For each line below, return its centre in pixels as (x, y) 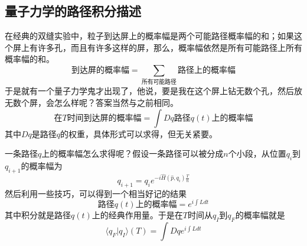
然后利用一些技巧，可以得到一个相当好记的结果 (96, 193)
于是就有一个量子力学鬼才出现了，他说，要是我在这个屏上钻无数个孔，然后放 (153, 91)
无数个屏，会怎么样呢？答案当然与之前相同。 (92, 102)
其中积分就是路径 (38, 215)
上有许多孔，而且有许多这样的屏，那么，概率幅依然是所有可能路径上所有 (161, 47)
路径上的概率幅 (207, 70)
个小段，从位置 (257, 153)
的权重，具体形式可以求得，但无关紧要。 (139, 133)
